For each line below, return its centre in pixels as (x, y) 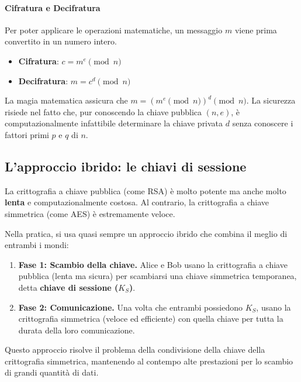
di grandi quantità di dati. (52, 372)
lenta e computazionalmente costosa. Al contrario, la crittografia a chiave (137, 202)
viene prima (256, 30)
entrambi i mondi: (37, 245)
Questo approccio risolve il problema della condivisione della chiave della (135, 350)
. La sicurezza (271, 100)
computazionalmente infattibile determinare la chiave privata (114, 123)
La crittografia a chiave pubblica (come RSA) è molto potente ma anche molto (146, 190)
